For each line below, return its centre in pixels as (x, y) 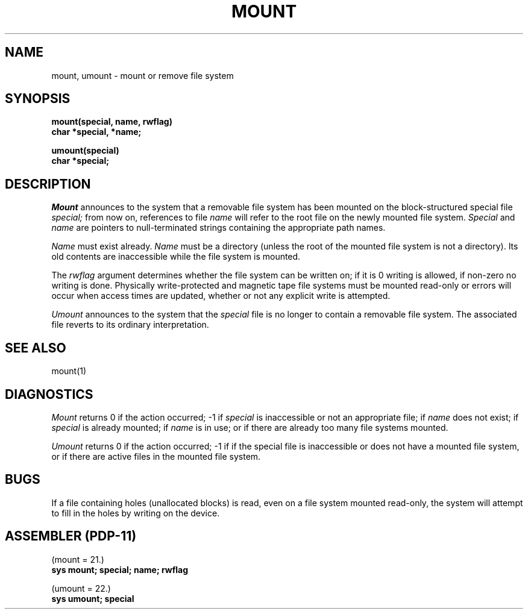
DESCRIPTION (48, 184)
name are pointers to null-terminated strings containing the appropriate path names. (218, 228)
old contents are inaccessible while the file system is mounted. (176, 257)
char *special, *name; (96, 132)
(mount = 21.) (78, 559)
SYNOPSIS (38, 99)
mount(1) (69, 371)
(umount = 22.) (81, 588)
